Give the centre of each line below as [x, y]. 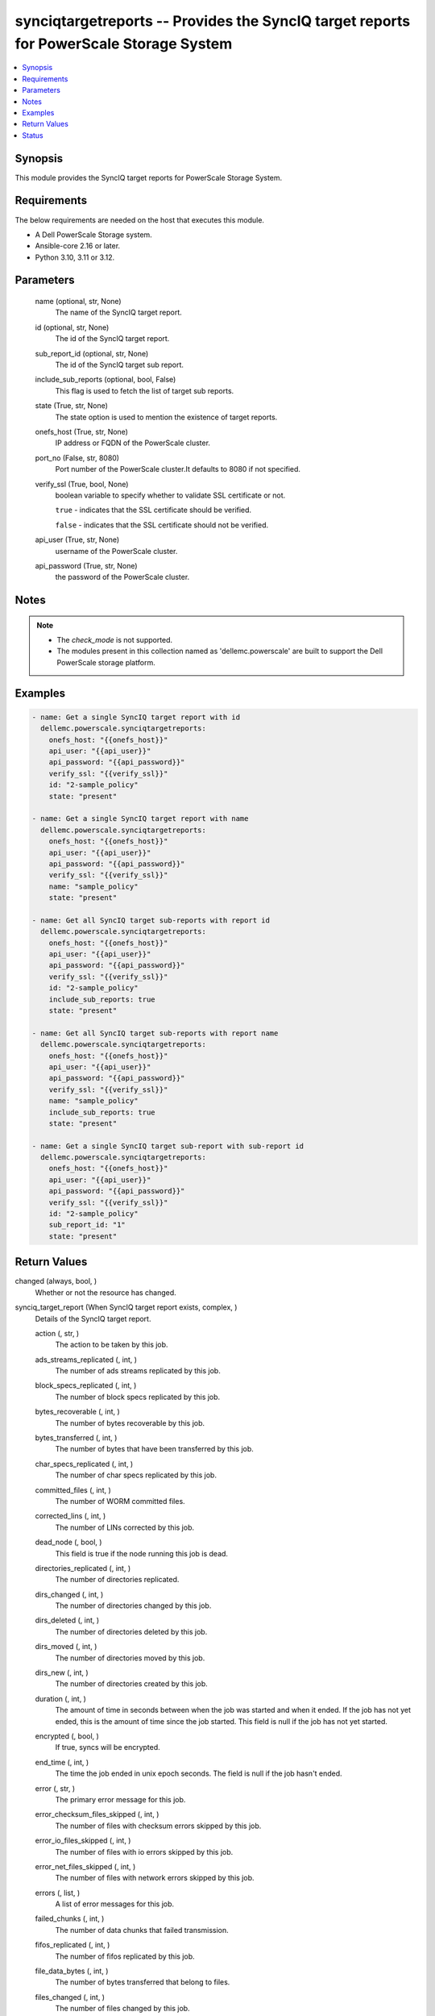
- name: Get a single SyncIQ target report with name [140, 819]
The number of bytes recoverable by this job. [130, 1422]
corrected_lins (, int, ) [70, 1516]
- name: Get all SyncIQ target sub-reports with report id [151, 920]
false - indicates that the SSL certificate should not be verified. [162, 525]
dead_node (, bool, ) [68, 1542]
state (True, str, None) [72, 406]
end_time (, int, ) [62, 1762]
